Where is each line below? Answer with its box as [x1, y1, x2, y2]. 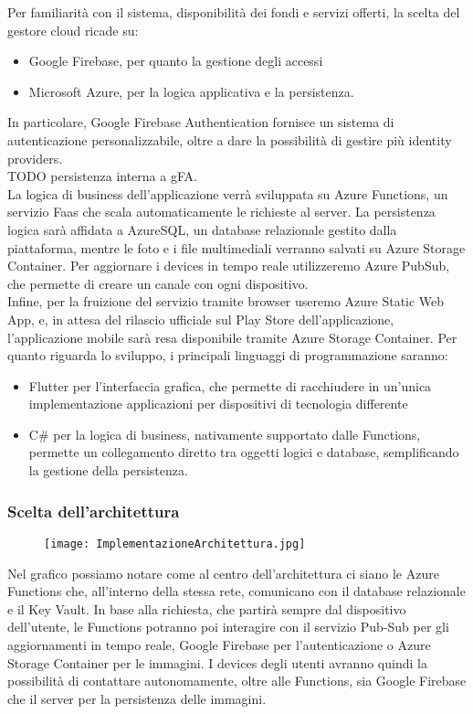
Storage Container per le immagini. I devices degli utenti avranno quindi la [7, 653, 427, 672]
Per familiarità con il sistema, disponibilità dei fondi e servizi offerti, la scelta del [7, 3, 460, 21]
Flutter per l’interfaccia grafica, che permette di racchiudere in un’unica [28, 376, 432, 395]
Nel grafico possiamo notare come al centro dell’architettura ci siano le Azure [7, 563, 439, 582]
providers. [7, 148, 63, 167]
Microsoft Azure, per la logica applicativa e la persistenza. [28, 81, 354, 101]
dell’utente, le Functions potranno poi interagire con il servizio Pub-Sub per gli [7, 617, 449, 636]
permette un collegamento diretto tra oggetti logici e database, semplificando [28, 442, 459, 462]
